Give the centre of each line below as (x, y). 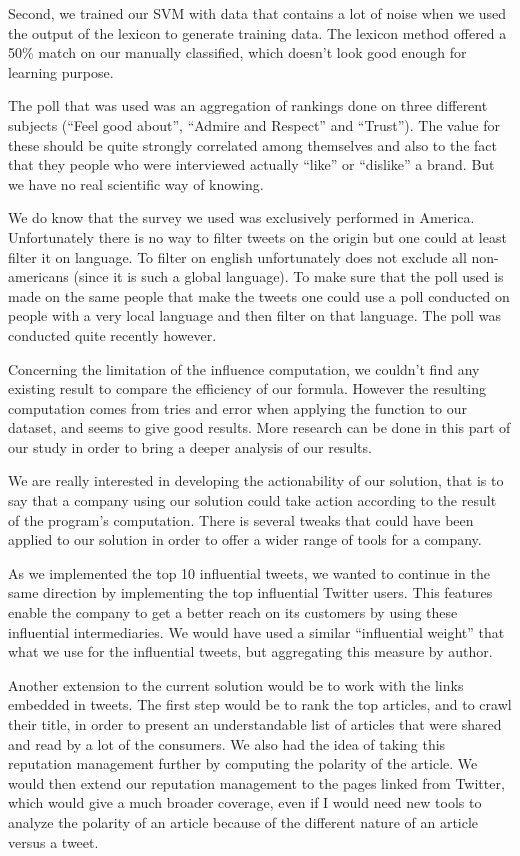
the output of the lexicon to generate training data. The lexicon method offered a (257, 32)
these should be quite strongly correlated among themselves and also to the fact (252, 144)
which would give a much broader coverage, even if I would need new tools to (245, 802)
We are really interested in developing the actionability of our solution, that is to (256, 480)
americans (38, 276)
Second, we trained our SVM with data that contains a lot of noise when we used (257, 13)
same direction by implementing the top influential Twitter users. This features (250, 592)
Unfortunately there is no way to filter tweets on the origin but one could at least (257, 236)
